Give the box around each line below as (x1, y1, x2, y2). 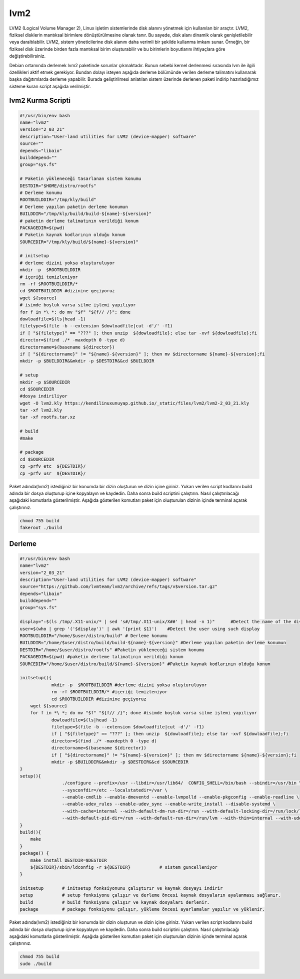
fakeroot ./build (19, 525, 62, 531)
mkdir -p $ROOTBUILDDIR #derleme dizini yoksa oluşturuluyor (51, 682, 207, 688)
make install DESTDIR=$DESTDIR (30, 857, 107, 863)
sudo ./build (19, 960, 52, 966)
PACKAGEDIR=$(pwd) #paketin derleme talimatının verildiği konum (19, 654, 183, 660)
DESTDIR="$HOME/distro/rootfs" (19, 183, 97, 188)
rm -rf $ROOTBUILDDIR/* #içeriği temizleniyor (51, 689, 167, 695)
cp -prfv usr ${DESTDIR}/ (19, 470, 86, 476)
